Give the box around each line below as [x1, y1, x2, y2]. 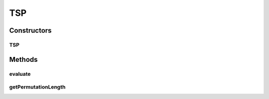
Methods [9, 55, 38, 64]
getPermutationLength [9, 84, 66, 91]
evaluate [9, 70, 31, 77]
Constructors [9, 26, 52, 35]
